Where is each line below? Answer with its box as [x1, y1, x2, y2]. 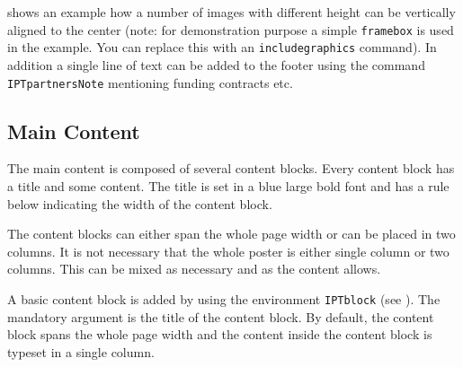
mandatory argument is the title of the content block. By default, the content [7, 307, 434, 326]
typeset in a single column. [7, 342, 155, 361]
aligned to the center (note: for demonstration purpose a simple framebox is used [7, 20, 454, 39]
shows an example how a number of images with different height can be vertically [7, 3, 456, 21]
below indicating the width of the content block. [7, 194, 272, 213]
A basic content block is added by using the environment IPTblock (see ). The [7, 289, 441, 308]
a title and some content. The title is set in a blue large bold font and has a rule [7, 176, 450, 195]
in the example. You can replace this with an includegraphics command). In [7, 38, 437, 57]
